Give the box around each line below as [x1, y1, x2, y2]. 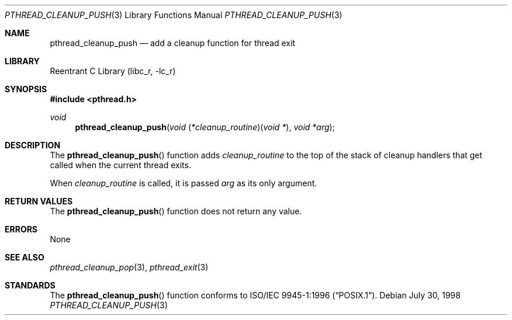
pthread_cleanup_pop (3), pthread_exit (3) [50, 262, 209, 272]
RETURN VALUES [5, 196, 73, 206]
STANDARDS [5, 280, 56, 290]
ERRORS [5, 224, 38, 234]
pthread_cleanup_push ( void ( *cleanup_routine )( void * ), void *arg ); [75, 122, 335, 132]
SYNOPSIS [5, 84, 47, 94]
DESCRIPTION [5, 140, 61, 150]
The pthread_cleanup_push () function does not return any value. [50, 206, 302, 216]
